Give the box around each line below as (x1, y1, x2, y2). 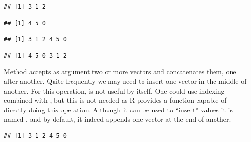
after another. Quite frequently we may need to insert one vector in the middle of (4, 76, 247, 86)
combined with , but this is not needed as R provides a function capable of (4, 95, 227, 105)
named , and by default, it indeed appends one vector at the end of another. (4, 114, 231, 124)
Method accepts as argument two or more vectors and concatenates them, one (4, 66, 236, 77)
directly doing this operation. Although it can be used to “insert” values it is (4, 104, 233, 114)
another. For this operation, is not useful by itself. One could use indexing (4, 85, 225, 95)
